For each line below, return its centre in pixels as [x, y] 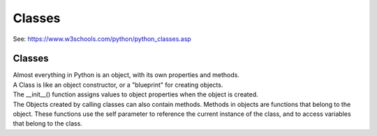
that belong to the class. [48, 124]
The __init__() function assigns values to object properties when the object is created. [135, 94]
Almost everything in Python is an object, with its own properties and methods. [126, 75]
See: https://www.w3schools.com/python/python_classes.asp [102, 39]
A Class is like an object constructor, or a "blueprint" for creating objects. [118, 85]
